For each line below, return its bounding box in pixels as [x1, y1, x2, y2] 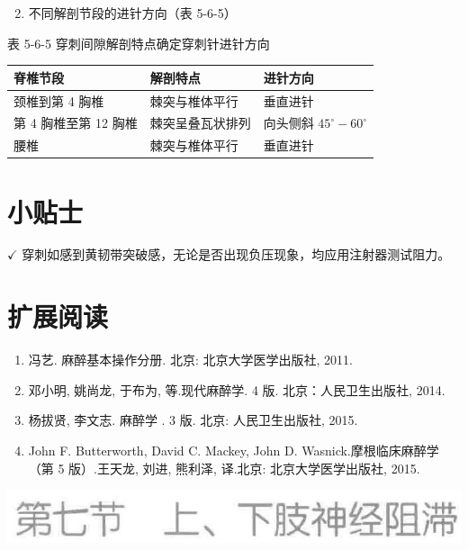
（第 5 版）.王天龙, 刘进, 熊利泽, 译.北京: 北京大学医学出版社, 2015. [28, 458, 420, 477]
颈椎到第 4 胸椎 [13, 91, 104, 110]
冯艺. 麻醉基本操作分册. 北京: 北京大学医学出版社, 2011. [28, 350, 353, 369]
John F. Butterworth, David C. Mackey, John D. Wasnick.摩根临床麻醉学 [28, 440, 439, 459]
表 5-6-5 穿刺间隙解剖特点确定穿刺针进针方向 [7, 33, 270, 52]
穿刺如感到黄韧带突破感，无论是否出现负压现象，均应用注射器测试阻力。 [22, 245, 451, 264]
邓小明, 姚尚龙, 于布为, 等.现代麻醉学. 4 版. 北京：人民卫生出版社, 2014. [28, 380, 445, 399]
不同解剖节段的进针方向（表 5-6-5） [28, 4, 237, 22]
